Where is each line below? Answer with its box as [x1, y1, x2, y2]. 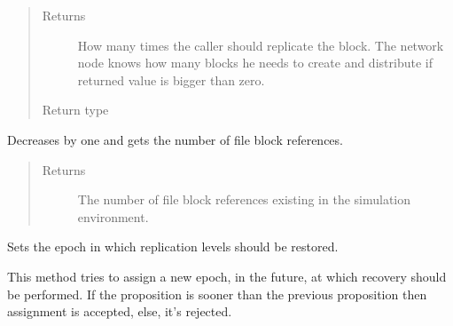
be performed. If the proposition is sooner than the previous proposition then [7, 284, 427, 303]
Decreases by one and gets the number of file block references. [7, 130, 343, 148]
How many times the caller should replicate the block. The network [77, 36, 444, 54]
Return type [42, 100, 109, 119]
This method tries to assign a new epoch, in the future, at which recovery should [7, 266, 447, 285]
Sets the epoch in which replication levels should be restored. [7, 237, 339, 256]
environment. [77, 207, 149, 226]
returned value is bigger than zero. [77, 70, 265, 89]
